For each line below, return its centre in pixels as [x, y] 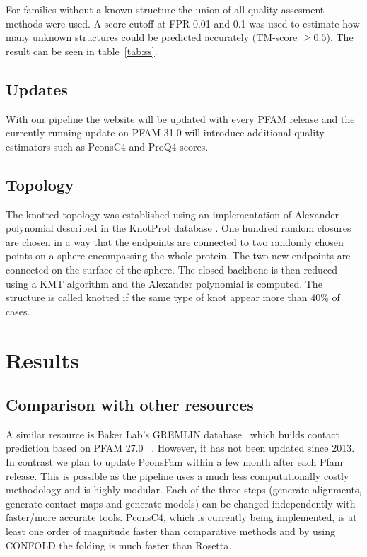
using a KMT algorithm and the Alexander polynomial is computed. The [164, 283]
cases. [18, 311]
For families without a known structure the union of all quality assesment [165, 9]
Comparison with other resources [130, 405]
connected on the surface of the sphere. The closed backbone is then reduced [171, 269]
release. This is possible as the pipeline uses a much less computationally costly [177, 475]
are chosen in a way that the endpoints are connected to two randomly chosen [175, 241]
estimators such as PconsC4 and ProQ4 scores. [107, 146]
